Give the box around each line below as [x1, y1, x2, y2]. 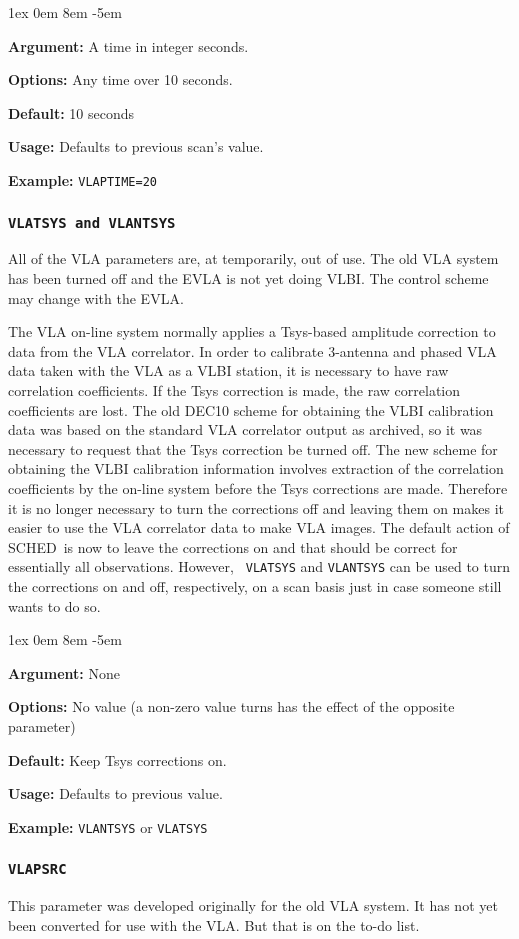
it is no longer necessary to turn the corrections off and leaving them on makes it [8, 497, 504, 518]
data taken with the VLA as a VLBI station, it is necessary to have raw [8, 360, 449, 381]
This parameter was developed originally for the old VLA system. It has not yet [8, 895, 498, 916]
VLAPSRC [8, 861, 67, 878]
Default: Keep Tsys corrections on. [8, 749, 227, 770]
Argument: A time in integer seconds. [8, 35, 249, 56]
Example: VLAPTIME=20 [8, 169, 157, 190]
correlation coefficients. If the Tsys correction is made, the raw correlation [8, 379, 461, 400]
